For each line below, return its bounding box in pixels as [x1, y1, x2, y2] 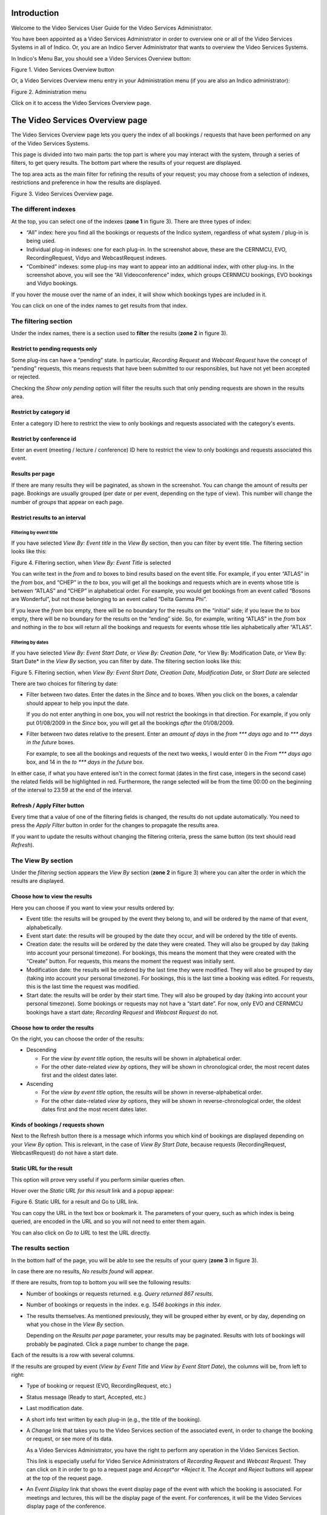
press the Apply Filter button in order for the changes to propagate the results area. [11, 822, 219, 829]
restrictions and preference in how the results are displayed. [11, 179, 162, 186]
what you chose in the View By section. [26, 1321, 125, 1328]
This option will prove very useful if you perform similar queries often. [11, 1176, 185, 1183]
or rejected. [11, 373, 41, 381]
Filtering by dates [11, 639, 49, 645]
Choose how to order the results [11, 1024, 94, 1031]
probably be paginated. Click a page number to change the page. [26, 1340, 190, 1348]
